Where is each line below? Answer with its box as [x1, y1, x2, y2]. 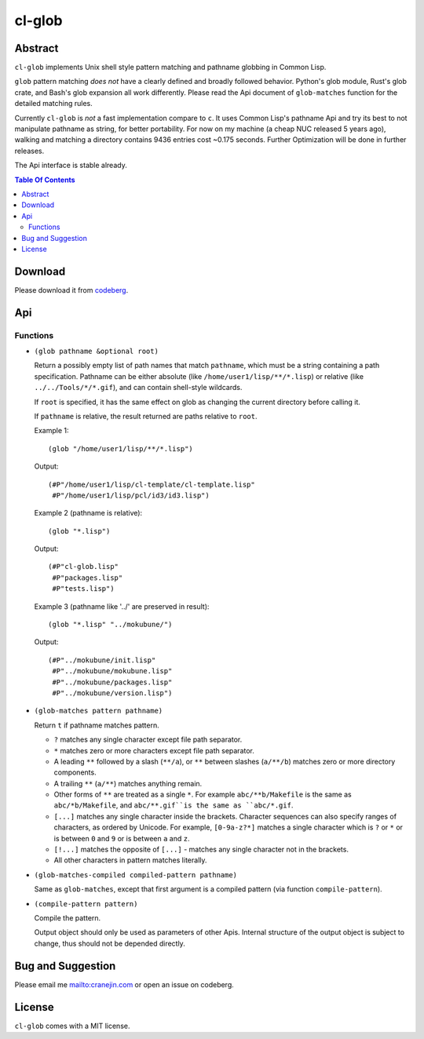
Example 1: [34, 426, 69, 436]
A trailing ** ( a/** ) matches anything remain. [53, 778, 203, 788]
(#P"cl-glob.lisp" [48, 562, 119, 571]
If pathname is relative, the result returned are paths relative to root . [34, 411, 258, 421]
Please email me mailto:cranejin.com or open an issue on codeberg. [14, 979, 235, 989]
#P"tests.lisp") [52, 585, 115, 593]
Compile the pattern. [34, 913, 101, 922]
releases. [14, 146, 45, 155]
